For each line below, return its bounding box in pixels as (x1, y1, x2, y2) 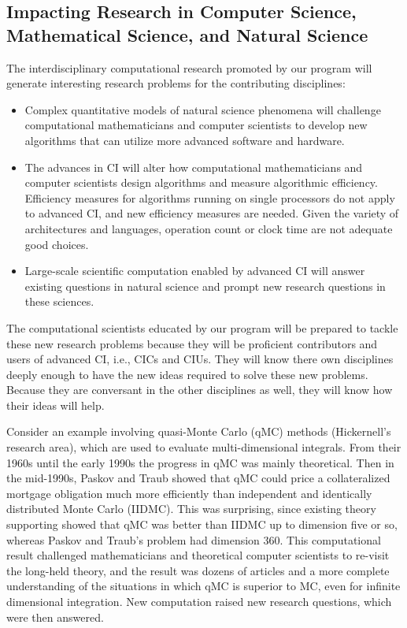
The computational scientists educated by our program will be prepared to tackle (6, 319, 398, 336)
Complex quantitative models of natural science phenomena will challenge (24, 101, 381, 117)
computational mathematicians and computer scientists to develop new (24, 117, 368, 133)
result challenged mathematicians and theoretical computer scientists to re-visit (6, 547, 390, 563)
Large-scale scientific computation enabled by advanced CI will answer (24, 262, 365, 279)
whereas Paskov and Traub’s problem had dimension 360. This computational (6, 531, 381, 548)
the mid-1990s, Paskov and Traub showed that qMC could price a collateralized (6, 470, 390, 486)
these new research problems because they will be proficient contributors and (6, 335, 378, 351)
